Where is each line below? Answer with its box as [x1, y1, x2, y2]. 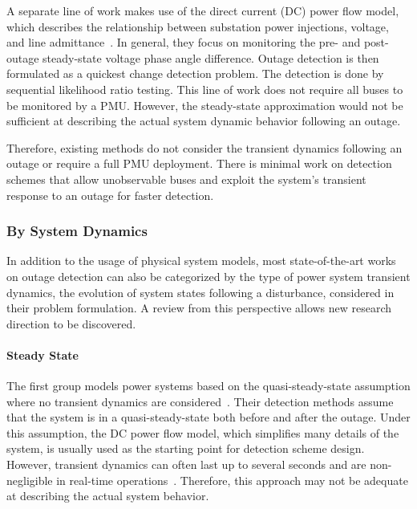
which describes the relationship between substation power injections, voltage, [6, 18, 389, 35]
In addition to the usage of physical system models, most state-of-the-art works [6, 252, 396, 269]
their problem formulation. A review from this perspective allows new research [6, 299, 392, 316]
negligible [6, 471, 53, 488]
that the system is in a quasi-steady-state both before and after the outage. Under [6, 409, 411, 426]
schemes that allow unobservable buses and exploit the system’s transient [6, 170, 366, 187]
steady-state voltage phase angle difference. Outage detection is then [43, 49, 379, 66]
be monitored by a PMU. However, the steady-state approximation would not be [6, 96, 403, 113]
